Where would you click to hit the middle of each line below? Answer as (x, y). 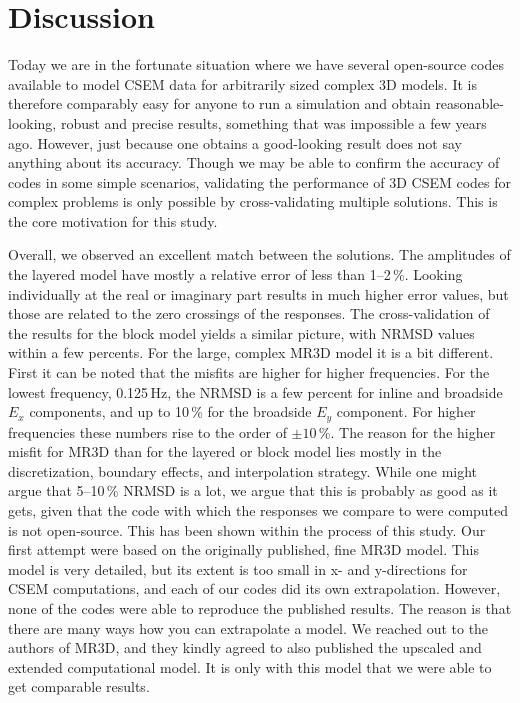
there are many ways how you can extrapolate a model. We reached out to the (248, 627)
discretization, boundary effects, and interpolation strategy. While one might (243, 470)
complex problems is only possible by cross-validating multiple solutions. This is (253, 201)
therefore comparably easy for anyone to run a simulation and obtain (219, 103)
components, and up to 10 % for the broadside (170, 411)
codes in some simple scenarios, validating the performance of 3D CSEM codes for (260, 181)
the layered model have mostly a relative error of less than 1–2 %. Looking (235, 274)
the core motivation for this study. (113, 220)
